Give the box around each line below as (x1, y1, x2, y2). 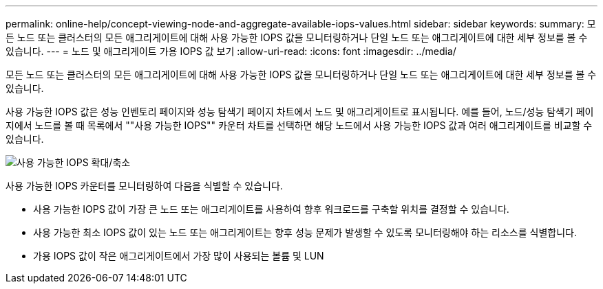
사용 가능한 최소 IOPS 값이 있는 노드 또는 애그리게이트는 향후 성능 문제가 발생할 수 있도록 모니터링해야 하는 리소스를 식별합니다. (33, 227, 577, 238)
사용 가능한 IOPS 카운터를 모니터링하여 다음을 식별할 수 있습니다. (6, 180, 283, 192)
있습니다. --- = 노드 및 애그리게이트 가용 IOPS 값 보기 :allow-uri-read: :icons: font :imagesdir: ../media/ (6, 45, 456, 57)
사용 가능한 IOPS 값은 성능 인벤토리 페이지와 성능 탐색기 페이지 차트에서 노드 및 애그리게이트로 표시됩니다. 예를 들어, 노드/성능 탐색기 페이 (6, 106, 594, 117)
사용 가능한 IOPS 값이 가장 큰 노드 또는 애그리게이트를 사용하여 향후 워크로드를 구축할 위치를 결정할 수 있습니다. (33, 203, 509, 215)
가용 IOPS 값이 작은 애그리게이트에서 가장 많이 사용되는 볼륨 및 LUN (33, 250, 324, 262)
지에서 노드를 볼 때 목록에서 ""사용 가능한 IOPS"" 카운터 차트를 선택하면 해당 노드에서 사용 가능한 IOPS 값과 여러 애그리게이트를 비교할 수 (6, 119, 593, 131)
